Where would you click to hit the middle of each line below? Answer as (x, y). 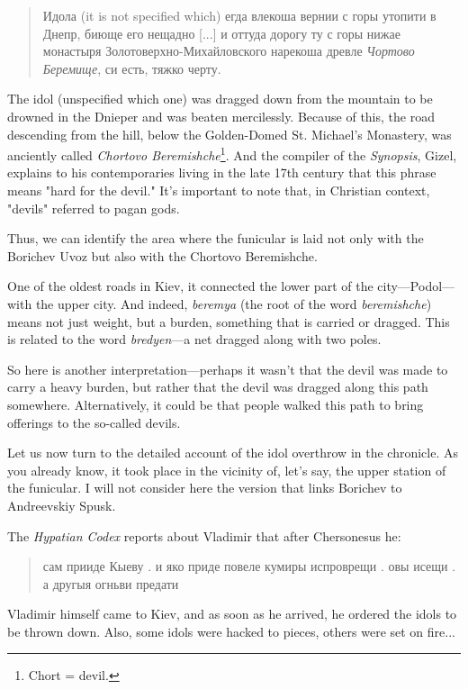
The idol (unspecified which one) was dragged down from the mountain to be (220, 99)
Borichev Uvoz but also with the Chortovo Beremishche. (162, 255)
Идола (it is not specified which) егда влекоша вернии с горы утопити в (239, 15)
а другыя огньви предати (111, 583)
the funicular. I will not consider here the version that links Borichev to (205, 488)
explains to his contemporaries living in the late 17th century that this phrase (222, 172)
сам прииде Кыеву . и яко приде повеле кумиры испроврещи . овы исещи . (249, 566)
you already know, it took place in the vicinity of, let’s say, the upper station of (227, 470)
